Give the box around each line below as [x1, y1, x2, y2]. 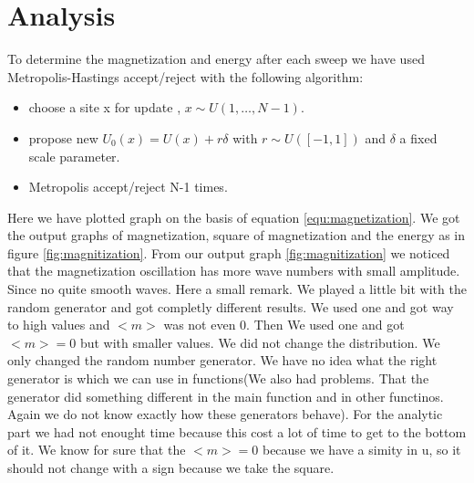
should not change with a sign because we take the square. [7, 458, 335, 477]
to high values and [7, 315, 110, 334]
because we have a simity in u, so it [262, 440, 461, 459]
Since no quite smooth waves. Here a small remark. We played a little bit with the [7, 279, 467, 299]
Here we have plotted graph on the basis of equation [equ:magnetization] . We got [7, 207, 460, 226]
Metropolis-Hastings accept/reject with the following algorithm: [7, 67, 364, 86]
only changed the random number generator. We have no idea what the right [7, 351, 438, 370]
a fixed [399, 128, 438, 147]
